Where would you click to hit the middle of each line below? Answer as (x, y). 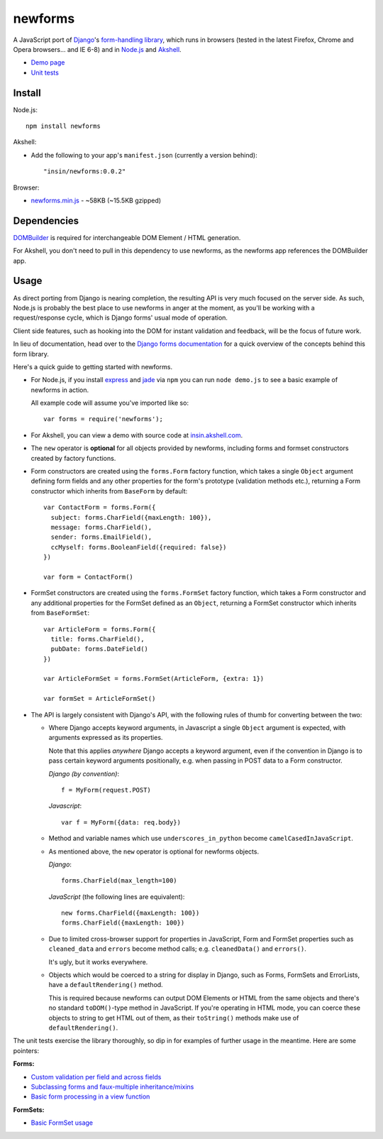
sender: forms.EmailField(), (101, 537)
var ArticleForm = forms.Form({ (100, 629)
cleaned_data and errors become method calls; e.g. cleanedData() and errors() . (177, 949)
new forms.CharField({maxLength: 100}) (131, 913)
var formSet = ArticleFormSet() (100, 699)
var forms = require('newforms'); (103, 419)
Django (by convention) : (84, 773)
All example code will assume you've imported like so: (110, 403)
